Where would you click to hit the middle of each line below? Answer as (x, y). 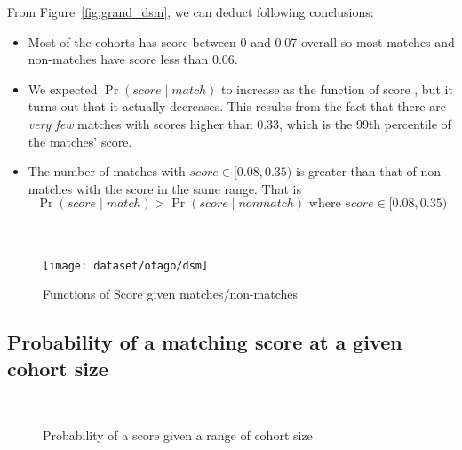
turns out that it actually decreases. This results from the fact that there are (237, 106)
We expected (63, 88)
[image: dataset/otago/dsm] (126, 265)
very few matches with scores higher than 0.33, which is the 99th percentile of (239, 123)
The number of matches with (107, 171)
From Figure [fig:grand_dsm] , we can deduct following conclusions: (191, 12)
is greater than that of (356, 171)
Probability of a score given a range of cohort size (178, 434)
